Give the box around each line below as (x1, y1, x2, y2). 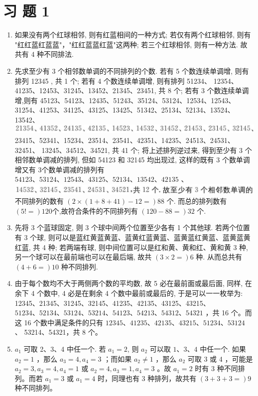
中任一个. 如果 (200, 343, 246, 354)
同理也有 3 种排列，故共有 (111, 373, 197, 383)
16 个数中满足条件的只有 (24, 317, 104, 327)
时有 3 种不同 (195, 363, 238, 374)
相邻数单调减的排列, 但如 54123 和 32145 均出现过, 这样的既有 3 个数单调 (14, 154, 250, 165)
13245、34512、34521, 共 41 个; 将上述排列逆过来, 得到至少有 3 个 (41, 144, 252, 155)
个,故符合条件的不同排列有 (52, 205, 138, 216)
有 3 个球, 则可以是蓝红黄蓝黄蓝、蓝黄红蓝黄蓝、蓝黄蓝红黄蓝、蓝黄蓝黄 (14, 232, 251, 242)
